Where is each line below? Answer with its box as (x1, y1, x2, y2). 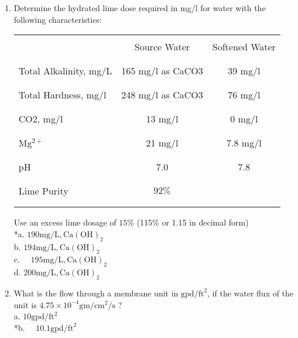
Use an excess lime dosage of (13, 216, 117, 228)
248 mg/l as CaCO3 (121, 88, 203, 102)
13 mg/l (146, 112, 179, 126)
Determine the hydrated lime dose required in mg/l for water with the (13, 2, 266, 13)
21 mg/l (146, 136, 179, 150)
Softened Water (212, 40, 276, 54)
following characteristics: (13, 13, 102, 25)
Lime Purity (18, 184, 68, 198)
